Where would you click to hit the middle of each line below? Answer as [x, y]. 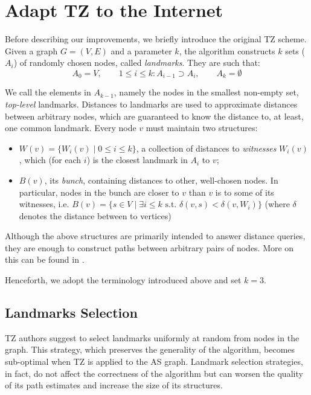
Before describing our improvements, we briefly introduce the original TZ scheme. [156, 39]
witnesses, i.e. [44, 204]
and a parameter [141, 50]
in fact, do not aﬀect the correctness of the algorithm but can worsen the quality [154, 373]
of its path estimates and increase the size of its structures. [114, 385]
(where [277, 204]
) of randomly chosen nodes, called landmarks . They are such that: [137, 63]
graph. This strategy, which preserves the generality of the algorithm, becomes [150, 349]
